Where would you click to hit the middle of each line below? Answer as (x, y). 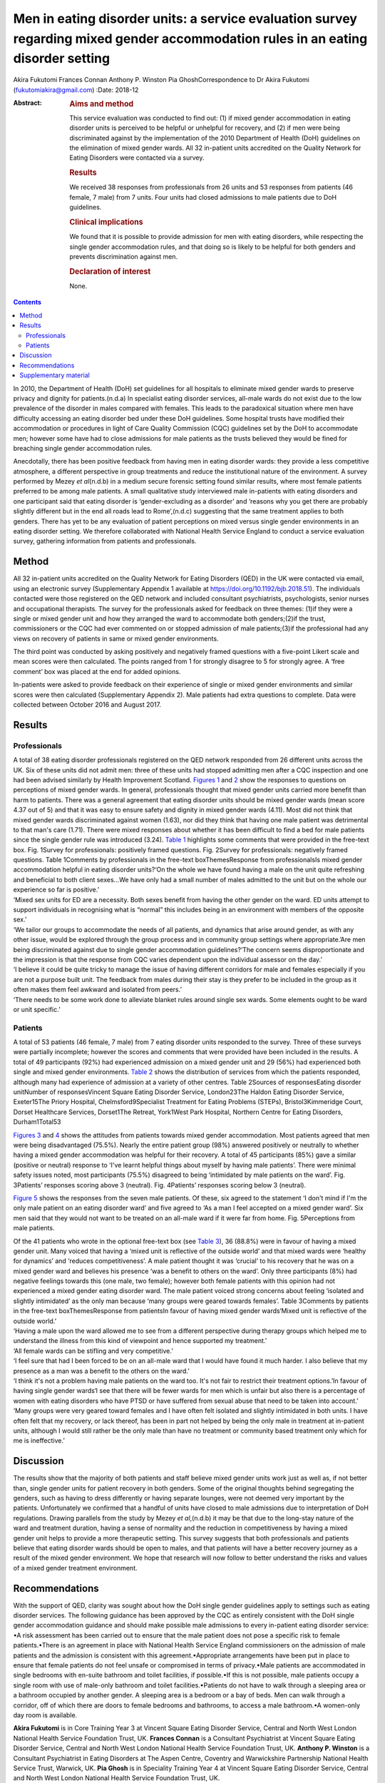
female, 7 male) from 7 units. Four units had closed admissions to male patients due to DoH (203, 197)
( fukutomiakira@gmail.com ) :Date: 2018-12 (76, 90)
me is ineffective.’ (39, 1441)
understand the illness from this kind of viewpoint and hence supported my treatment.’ (140, 1341)
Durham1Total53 (37, 1122)
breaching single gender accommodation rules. (83, 448)
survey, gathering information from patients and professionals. (105, 541)
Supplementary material (55, 375)
